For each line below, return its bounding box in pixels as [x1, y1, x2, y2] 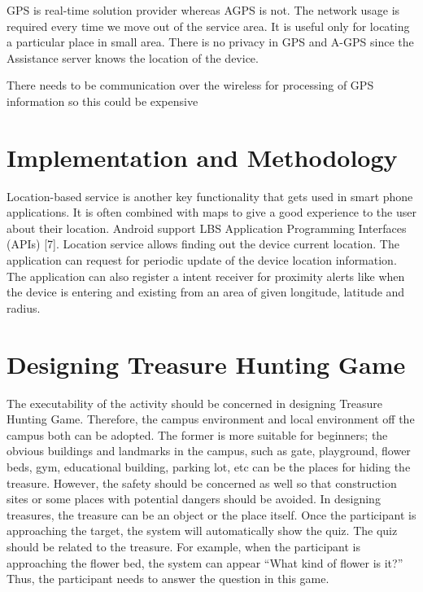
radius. [7, 299, 41, 316]
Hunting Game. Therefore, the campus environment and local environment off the [7, 410, 415, 428]
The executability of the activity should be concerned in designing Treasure [7, 394, 382, 411]
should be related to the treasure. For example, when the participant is [7, 537, 361, 555]
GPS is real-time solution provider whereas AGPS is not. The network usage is [7, 2, 400, 18]
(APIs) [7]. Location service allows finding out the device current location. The [7, 235, 399, 252]
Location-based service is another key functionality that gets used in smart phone [7, 187, 413, 204]
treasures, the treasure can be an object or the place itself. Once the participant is [7, 506, 416, 523]
